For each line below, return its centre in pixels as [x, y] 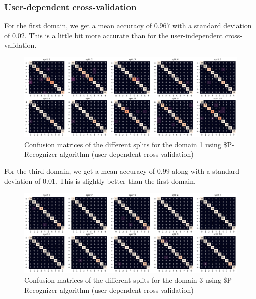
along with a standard [206, 171]
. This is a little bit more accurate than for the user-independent [123, 35]
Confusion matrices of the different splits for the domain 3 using [123, 280]
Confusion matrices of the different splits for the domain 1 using [123, 144]
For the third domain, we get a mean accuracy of [80, 171]
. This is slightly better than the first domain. [125, 181]
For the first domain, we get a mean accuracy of [78, 25]
